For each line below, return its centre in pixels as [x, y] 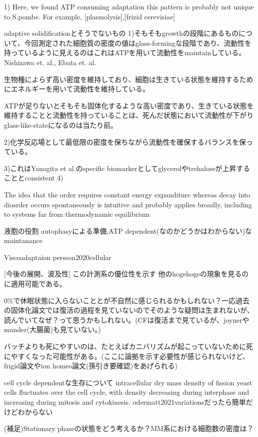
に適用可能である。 [35, 284]
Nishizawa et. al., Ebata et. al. [50, 62]
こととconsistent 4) [34, 178]
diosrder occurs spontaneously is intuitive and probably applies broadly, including [128, 204]
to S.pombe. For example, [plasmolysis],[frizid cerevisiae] [90, 16]
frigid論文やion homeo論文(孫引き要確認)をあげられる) [91, 366]
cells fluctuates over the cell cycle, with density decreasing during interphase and [127, 392]
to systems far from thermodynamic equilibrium [77, 214]
